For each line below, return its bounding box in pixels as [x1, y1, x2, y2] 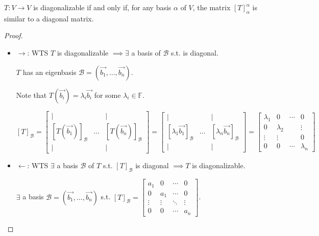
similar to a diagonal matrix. [4, 13, 94, 23]
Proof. [4, 30, 23, 41]
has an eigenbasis [22, 66, 77, 77]
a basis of [131, 47, 161, 58]
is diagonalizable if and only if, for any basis [33, 2, 171, 12]
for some [94, 89, 121, 100]
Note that [16, 89, 47, 100]
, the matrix [192, 2, 231, 12]
